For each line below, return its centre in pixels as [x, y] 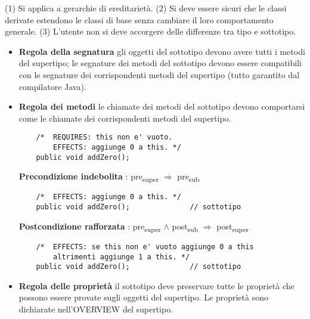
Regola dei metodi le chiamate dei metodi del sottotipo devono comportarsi [162, 106]
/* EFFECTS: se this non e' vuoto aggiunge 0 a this [145, 247]
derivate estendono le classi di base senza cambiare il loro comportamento [139, 19]
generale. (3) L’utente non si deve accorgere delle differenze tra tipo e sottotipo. [151, 31]
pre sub [188, 177]
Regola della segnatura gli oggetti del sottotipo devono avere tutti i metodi [162, 51]
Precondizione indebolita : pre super [89, 177]
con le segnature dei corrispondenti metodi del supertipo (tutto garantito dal [159, 74]
